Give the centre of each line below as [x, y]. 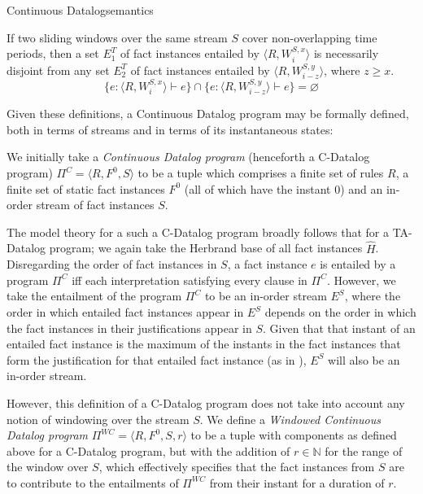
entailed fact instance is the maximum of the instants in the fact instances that [204, 344]
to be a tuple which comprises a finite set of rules [261, 173]
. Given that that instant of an [339, 328]
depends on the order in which [340, 312]
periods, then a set [53, 53]
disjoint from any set [58, 70]
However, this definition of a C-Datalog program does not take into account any [206, 402]
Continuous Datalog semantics [80, 10]
